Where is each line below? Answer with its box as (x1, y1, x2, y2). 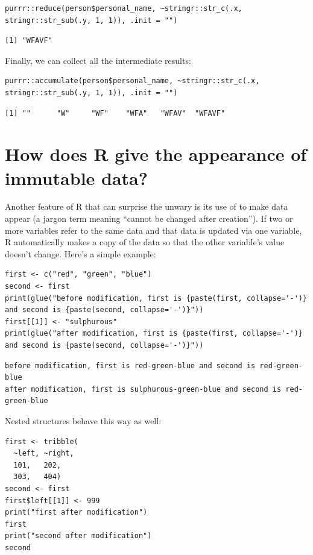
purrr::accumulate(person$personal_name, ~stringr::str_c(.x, (5, 77, 260, 86)
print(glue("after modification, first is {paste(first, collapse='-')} (5, 329, 303, 338)
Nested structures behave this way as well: (5, 414, 162, 427)
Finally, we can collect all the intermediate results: (5, 54, 191, 66)
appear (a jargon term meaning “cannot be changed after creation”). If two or (5, 212, 293, 225)
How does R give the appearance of (5, 142, 307, 166)
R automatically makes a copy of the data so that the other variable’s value (5, 236, 285, 248)
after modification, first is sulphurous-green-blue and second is (5, 384, 282, 394)
